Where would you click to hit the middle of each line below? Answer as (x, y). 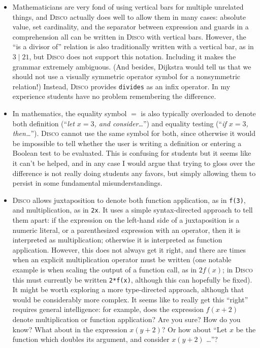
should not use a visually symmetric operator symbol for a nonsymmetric (126, 76)
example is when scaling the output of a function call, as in (105, 270)
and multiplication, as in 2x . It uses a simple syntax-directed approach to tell (133, 210)
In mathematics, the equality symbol (70, 113)
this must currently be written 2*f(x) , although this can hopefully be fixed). (132, 279)
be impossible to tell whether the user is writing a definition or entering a (127, 143)
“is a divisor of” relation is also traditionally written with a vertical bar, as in (133, 46)
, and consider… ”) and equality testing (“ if (160, 123)
